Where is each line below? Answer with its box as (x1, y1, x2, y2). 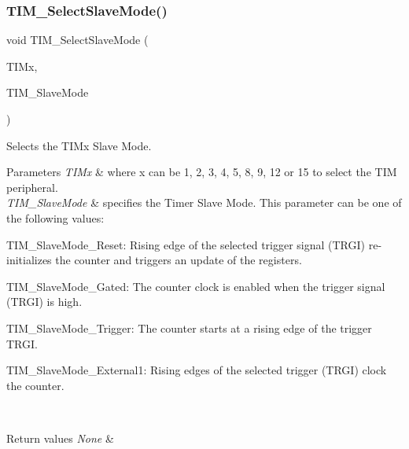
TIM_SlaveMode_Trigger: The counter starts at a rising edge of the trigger (6, 319, 372, 336)
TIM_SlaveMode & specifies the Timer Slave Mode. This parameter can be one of (6, 194, 402, 211)
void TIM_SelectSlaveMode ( (6, 31, 149, 48)
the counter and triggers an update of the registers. (55, 252, 302, 268)
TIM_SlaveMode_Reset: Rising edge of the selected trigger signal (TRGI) (6, 236, 366, 252)
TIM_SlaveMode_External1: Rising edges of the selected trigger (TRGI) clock (6, 362, 387, 378)
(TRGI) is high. (6, 293, 83, 310)
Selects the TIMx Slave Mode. (6, 137, 152, 153)
